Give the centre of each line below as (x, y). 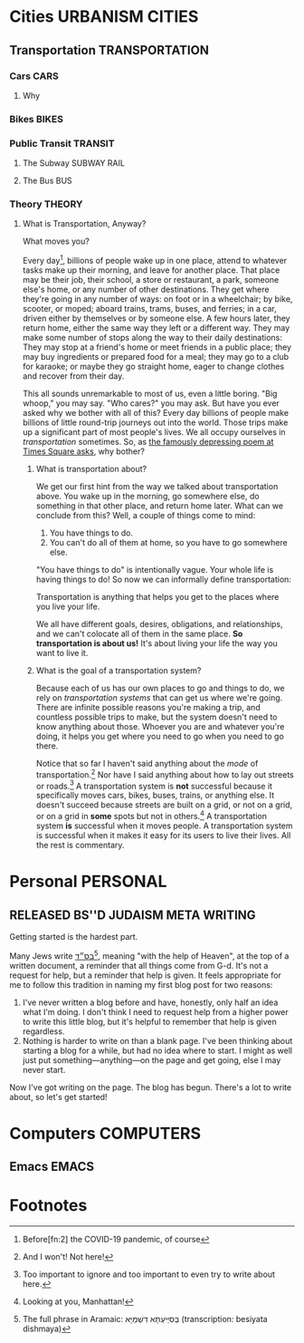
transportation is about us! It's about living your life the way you (157, 643)
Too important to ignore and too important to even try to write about (149, 1274)
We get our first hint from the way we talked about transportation (157, 487)
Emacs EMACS (52, 1167)
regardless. (43, 1031)
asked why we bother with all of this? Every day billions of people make (156, 413)
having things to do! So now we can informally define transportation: (164, 580)
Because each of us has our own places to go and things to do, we (160, 688)
